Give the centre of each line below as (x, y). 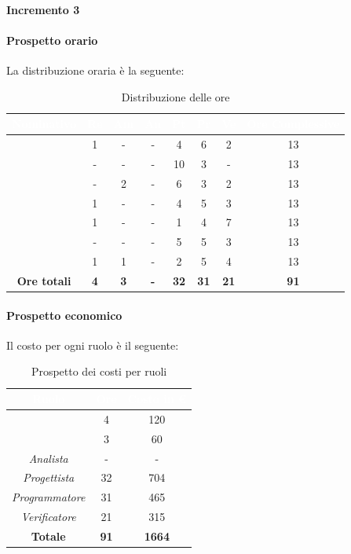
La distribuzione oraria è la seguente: (95, 70)
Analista (48, 458)
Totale (48, 536)
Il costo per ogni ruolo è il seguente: (93, 345)
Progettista (49, 477)
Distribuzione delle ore (175, 96)
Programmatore (49, 497)
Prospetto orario (52, 40)
